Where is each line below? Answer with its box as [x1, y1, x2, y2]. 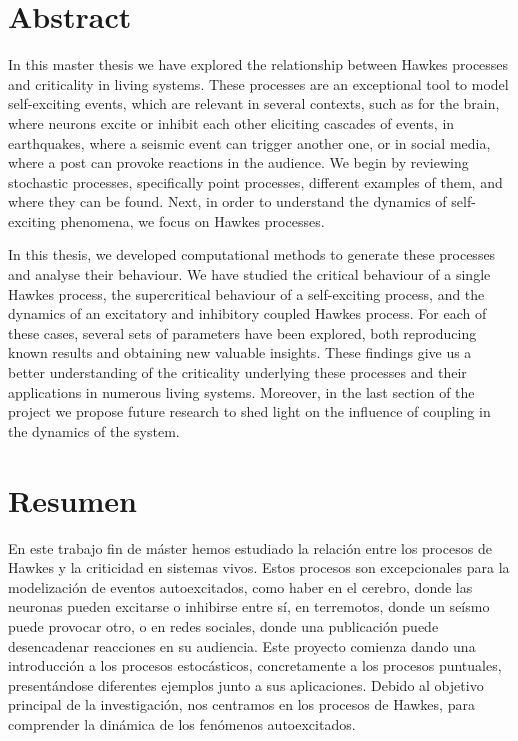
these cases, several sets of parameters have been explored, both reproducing [8, 322, 477, 343]
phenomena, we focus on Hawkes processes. [60, 210, 325, 231]
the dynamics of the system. [8, 420, 180, 441]
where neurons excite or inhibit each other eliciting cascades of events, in [8, 112, 455, 133]
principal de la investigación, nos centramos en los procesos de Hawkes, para [8, 694, 475, 715]
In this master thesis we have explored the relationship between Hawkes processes [8, 54, 509, 75]
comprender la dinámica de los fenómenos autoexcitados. [8, 713, 356, 734]
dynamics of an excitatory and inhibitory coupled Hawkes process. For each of [8, 303, 487, 324]
